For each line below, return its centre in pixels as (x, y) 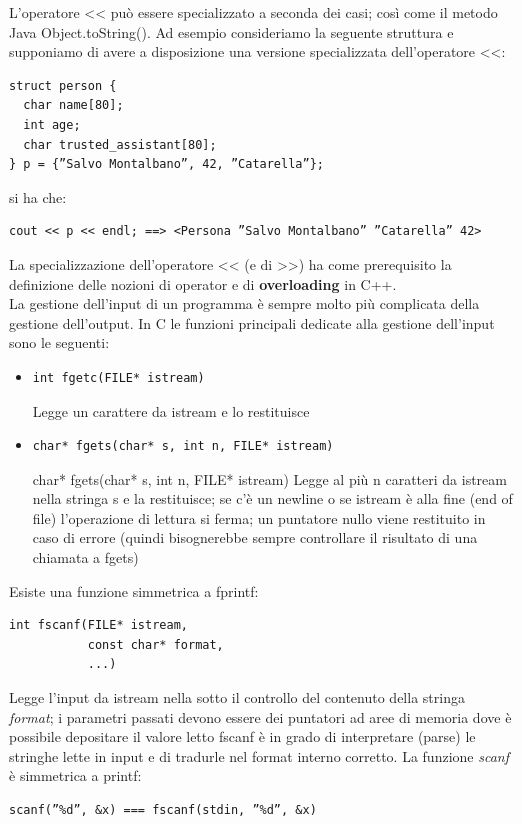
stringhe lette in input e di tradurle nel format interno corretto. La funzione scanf (259, 755)
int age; (52, 124)
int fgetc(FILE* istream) (118, 377)
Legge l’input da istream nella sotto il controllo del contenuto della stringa (237, 697)
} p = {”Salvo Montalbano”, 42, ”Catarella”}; (166, 164)
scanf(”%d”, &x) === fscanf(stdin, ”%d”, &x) (163, 810)
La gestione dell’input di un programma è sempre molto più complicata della (244, 303)
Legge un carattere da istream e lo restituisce (171, 410)
